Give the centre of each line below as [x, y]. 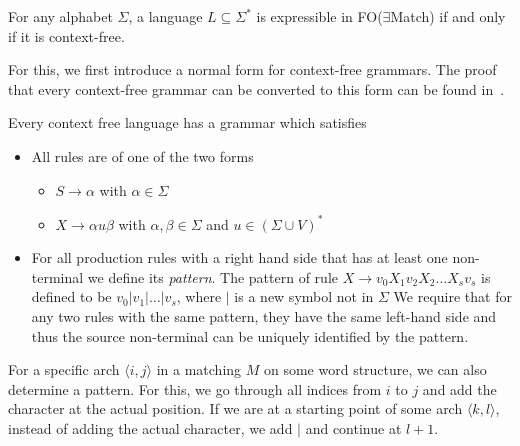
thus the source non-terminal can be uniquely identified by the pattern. [250, 335]
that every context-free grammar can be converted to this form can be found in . [256, 88]
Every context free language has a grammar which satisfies [187, 122]
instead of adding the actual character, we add [150, 428]
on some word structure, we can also [375, 369]
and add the [459, 388]
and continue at [353, 428]
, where [199, 296]
